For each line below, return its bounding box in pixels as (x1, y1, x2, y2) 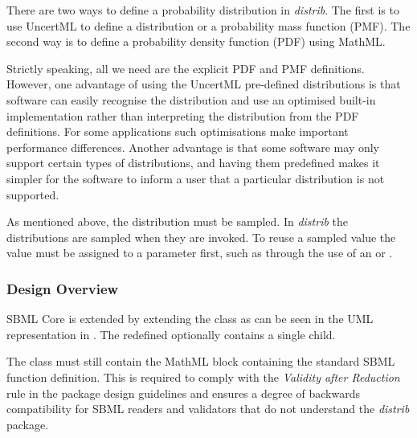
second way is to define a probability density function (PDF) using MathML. (6, 33, 386, 50)
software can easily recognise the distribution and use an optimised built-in (6, 91, 376, 108)
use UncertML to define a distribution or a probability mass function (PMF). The (6, 17, 411, 34)
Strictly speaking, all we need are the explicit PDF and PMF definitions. (6, 59, 365, 76)
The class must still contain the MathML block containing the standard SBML (6, 353, 395, 370)
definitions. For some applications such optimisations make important (6, 123, 349, 140)
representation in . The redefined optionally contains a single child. (6, 325, 336, 342)
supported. (6, 186, 59, 203)
